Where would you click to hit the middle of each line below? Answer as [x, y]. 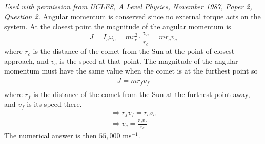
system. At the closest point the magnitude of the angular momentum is [118, 26]
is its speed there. [54, 104]
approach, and [26, 61]
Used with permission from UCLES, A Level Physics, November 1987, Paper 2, [128, 6]
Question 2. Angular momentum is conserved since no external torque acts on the [132, 16]
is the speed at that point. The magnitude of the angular [149, 61]
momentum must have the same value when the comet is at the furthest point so [131, 71]
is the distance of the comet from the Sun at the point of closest [134, 51]
